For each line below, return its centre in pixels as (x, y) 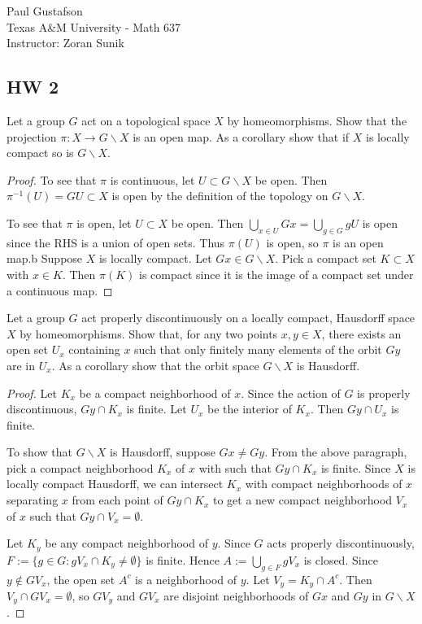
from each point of (117, 500)
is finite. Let (157, 409)
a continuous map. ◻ (60, 290)
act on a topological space (146, 120)
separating (33, 500)
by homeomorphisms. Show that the (317, 120)
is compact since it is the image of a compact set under (276, 274)
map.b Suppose (45, 258)
